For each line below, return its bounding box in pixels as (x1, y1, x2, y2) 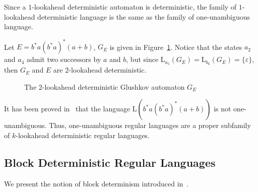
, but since (126, 54, 159, 65)
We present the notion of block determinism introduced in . (4, 178, 189, 188)
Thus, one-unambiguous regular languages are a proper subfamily (49, 120, 251, 131)
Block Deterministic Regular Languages (4, 154, 216, 170)
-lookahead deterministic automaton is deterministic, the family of (32, 2, 237, 12)
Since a (4, 2, 26, 12)
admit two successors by (26, 54, 101, 65)
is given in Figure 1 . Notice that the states (109, 41, 242, 52)
